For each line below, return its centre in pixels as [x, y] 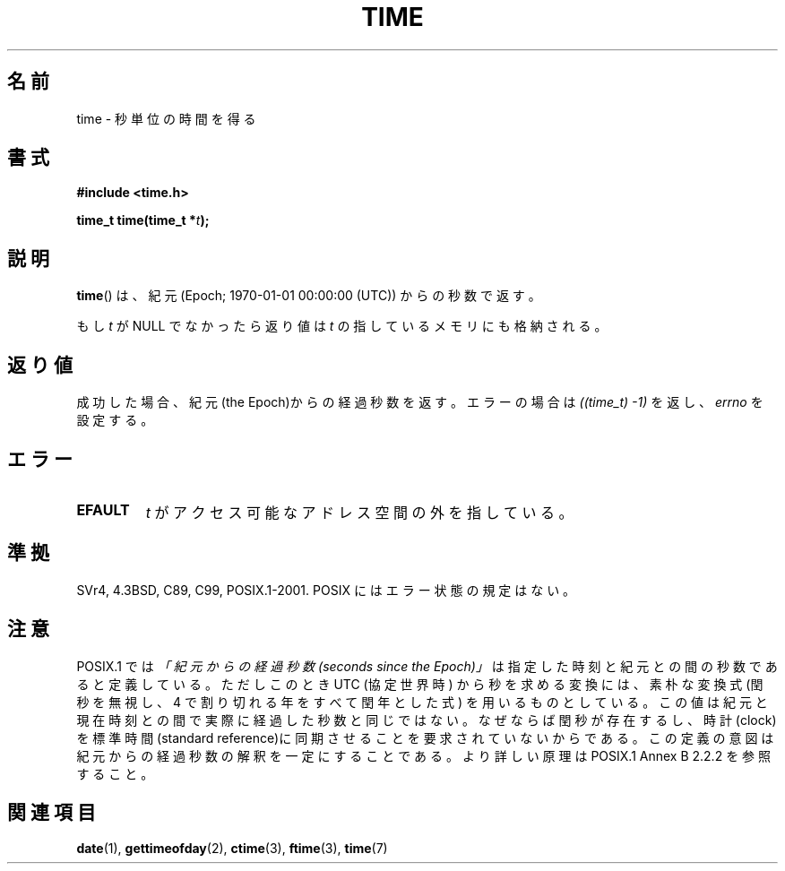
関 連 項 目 [52, 813]
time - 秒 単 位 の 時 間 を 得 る [166, 118]
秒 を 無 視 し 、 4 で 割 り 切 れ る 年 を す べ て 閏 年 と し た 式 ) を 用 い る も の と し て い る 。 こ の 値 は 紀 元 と [422, 702]
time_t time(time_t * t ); [143, 220]
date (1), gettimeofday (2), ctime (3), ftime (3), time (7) [232, 848]
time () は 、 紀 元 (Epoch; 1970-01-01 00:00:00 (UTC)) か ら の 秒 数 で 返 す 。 [309, 296]
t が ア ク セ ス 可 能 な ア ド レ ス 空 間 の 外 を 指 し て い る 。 [359, 512]
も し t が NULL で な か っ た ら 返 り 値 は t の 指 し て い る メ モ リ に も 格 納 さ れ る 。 [342, 326]
